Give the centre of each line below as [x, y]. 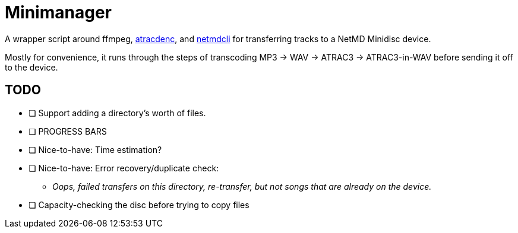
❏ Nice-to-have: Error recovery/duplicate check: [124, 168]
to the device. [31, 67]
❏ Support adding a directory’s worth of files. [117, 113]
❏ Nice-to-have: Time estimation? [95, 149]
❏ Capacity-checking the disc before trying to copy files [139, 205]
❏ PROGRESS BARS [68, 131]
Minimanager [58, 12]
